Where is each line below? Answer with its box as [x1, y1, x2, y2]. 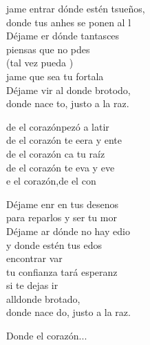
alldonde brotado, [6, 291, 81, 306]
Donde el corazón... [6, 328, 87, 343]
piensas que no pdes [6, 41, 90, 56]
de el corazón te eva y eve [6, 160, 115, 174]
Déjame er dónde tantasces [6, 28, 120, 43]
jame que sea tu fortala [6, 68, 104, 83]
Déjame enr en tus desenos [6, 196, 118, 211]
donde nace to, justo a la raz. [6, 96, 129, 111]
